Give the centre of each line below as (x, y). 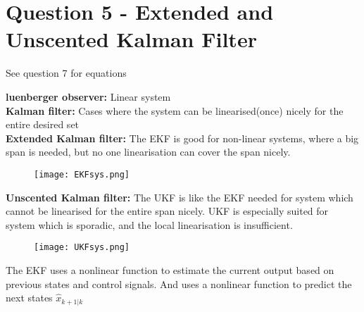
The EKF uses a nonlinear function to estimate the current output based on (170, 269)
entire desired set (43, 124)
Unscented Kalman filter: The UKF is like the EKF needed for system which (180, 197)
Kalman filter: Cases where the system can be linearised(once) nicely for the (175, 110)
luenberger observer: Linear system (88, 96)
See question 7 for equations (66, 73)
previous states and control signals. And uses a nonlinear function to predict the (179, 283)
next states (29, 298)
